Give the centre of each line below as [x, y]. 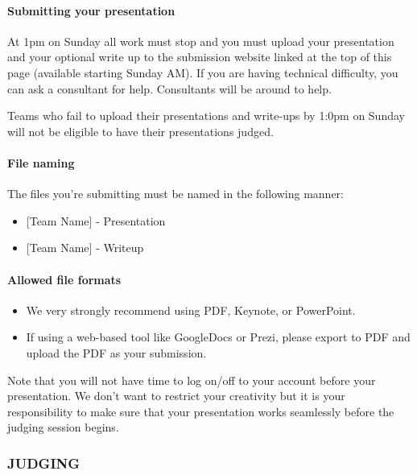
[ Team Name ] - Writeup [85, 248]
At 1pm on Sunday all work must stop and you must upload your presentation [201, 41]
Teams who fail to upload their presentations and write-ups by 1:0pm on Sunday [206, 116]
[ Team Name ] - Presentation [96, 220]
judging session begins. [63, 427]
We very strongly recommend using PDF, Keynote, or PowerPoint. [191, 310]
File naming [41, 162]
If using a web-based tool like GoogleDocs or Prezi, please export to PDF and [218, 337]
